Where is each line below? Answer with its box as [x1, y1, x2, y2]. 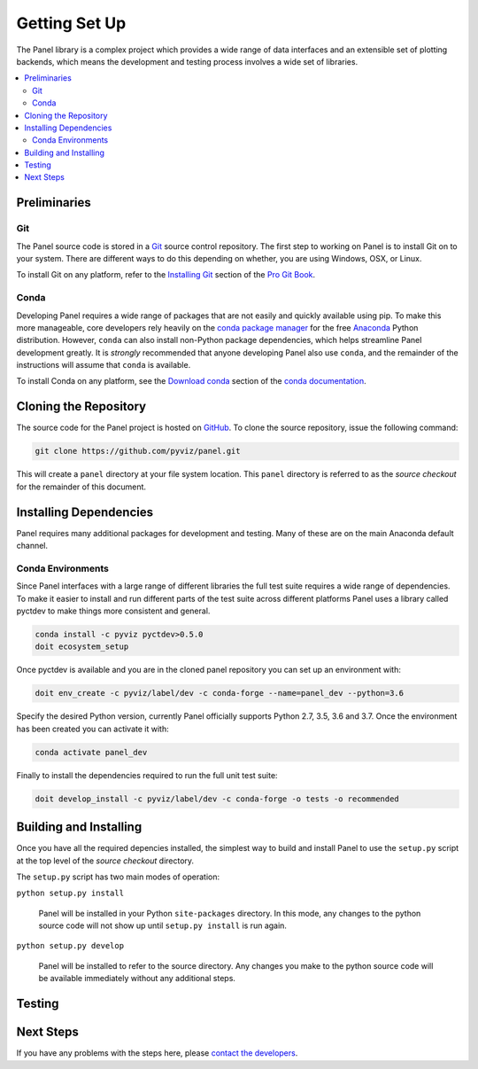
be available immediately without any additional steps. [38, 973, 236, 984]
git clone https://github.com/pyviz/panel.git [35, 446, 241, 456]
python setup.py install [16, 888, 124, 899]
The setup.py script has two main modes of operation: [16, 871, 220, 882]
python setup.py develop [16, 940, 124, 951]
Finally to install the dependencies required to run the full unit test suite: [16, 769, 278, 780]
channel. [16, 541, 49, 551]
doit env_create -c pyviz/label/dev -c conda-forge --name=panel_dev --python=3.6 [35, 688, 405, 698]
